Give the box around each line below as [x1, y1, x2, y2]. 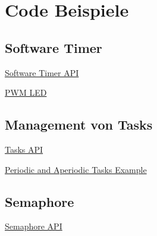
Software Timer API [5, 66, 79, 78]
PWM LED [5, 86, 47, 99]
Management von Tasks [5, 115, 153, 134]
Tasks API [5, 143, 43, 155]
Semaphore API [5, 220, 62, 232]
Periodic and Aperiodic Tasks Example [5, 163, 147, 175]
